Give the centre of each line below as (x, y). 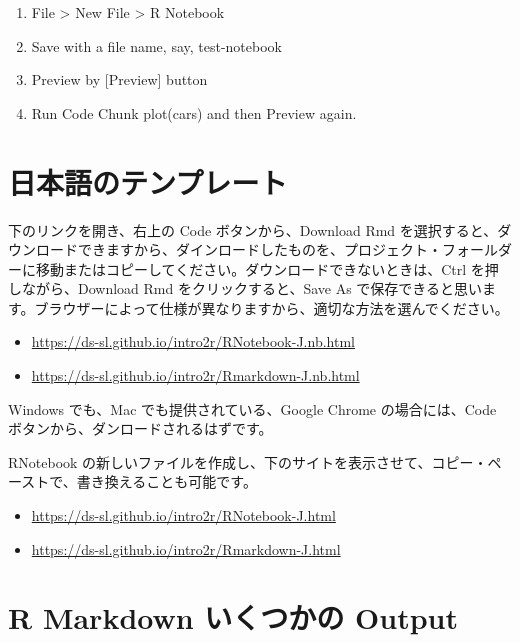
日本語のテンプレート (148, 181)
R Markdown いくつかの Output (233, 617)
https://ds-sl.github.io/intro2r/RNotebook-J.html (183, 515)
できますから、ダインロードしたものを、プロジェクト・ (259, 249)
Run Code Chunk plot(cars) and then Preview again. (194, 112)
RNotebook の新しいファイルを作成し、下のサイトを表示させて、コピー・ (248, 461)
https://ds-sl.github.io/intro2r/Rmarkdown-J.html (186, 548)
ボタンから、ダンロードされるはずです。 (140, 428)
